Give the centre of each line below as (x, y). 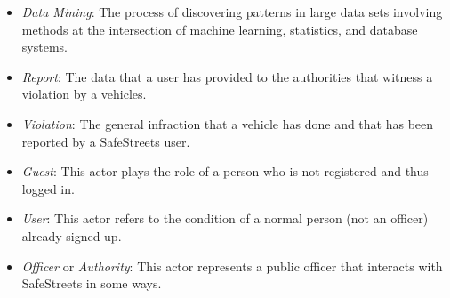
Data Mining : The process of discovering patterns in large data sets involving (232, 12)
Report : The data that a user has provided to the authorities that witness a (227, 76)
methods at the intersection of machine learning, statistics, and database (220, 29)
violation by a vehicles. (84, 94)
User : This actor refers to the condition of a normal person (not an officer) (225, 218)
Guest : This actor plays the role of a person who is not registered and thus (225, 171)
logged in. (48, 188)
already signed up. (72, 235)
